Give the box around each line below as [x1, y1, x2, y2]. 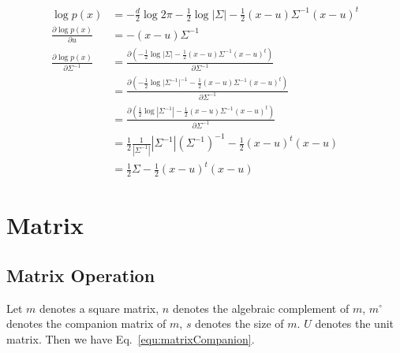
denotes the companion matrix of [6, 315, 166, 332]
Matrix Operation [6, 262, 155, 287]
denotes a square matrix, [39, 299, 159, 316]
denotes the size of [195, 315, 284, 332]
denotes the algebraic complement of [172, 299, 350, 316]
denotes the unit [315, 315, 394, 332]
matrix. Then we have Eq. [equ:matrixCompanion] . [6, 330, 255, 347]
